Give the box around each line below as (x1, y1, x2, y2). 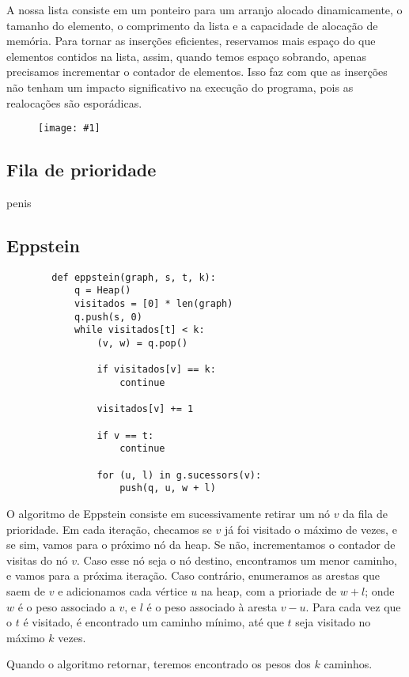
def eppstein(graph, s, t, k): (51, 271, 216, 283)
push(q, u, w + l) (119, 482, 216, 494)
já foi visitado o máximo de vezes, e (224, 520, 397, 537)
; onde (365, 582, 395, 599)
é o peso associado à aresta (146, 598, 277, 615)
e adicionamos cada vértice (58, 582, 187, 599)
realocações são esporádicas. (6, 94, 142, 111)
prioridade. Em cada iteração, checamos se (6, 520, 212, 537)
